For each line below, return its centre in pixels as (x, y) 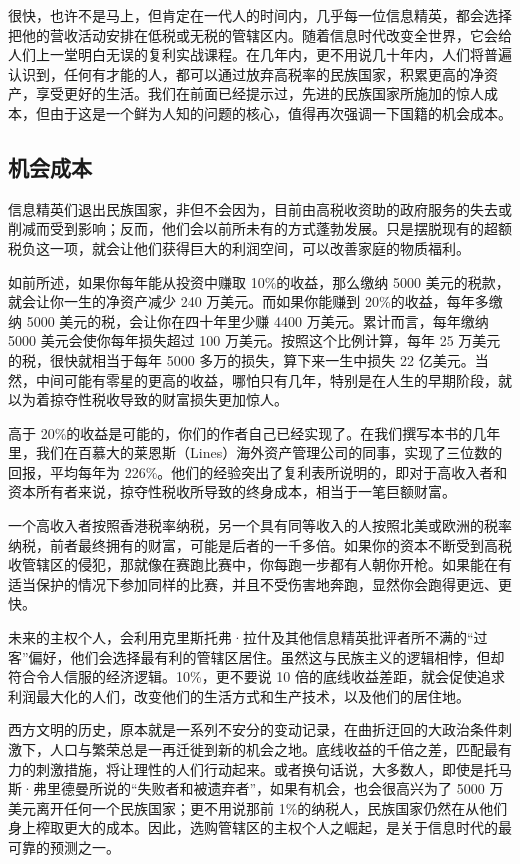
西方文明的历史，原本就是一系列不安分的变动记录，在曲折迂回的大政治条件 (253, 729)
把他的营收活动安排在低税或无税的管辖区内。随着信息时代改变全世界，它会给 (260, 34)
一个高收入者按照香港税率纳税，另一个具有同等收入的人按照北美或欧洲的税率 (260, 525)
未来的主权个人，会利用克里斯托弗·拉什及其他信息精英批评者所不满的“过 (248, 637)
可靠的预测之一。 (64, 846)
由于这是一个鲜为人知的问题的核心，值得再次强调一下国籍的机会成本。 (280, 112)
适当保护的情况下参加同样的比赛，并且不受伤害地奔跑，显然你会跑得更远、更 (260, 583)
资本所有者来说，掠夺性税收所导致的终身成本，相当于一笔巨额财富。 (232, 491)
